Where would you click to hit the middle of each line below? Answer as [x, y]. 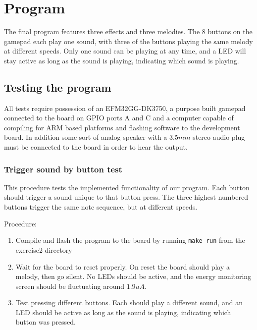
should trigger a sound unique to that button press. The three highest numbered [126, 197]
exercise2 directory [44, 249]
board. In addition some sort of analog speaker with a [86, 137]
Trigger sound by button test [63, 169]
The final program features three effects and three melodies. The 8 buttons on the [128, 31]
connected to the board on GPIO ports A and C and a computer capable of [119, 118]
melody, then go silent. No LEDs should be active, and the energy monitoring [133, 276]
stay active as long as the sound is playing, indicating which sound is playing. [122, 60]
